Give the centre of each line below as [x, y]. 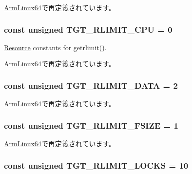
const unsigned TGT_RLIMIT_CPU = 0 [88, 29]
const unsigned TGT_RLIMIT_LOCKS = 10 [96, 165]
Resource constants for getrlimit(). [55, 47]
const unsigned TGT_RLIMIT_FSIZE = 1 [91, 125]
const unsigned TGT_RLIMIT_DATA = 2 [91, 85]
